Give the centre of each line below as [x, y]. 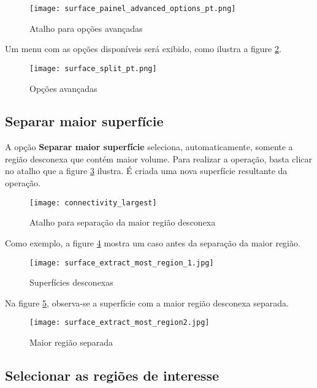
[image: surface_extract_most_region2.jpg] [120, 323]
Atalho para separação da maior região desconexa [123, 222]
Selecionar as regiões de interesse [112, 375]
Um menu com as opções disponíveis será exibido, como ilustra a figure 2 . [143, 49]
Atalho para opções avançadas [86, 28]
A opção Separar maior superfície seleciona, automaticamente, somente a [149, 147]
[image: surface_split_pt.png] [93, 68]
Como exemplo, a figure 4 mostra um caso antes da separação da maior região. [153, 242]
